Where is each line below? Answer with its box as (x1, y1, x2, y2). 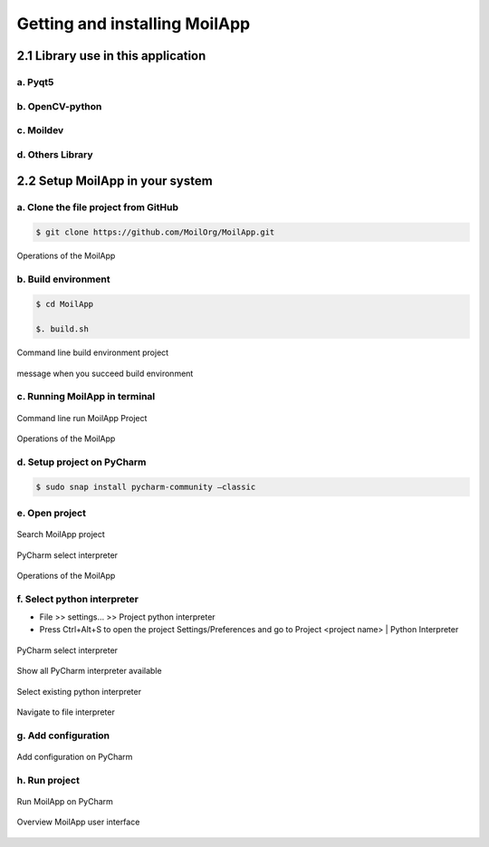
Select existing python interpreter (16, 686, 142, 697)
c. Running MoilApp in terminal (16, 390, 156, 403)
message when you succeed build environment (16, 368, 194, 379)
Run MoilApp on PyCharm (16, 795, 113, 806)
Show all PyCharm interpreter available (16, 666, 162, 677)
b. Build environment (16, 273, 110, 285)
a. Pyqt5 (16, 75, 54, 88)
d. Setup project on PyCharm (16, 456, 147, 468)
